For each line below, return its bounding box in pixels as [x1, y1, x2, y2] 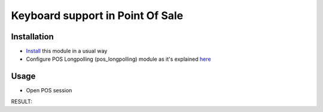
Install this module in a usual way [26, 48, 108, 55]
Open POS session [26, 87, 72, 94]
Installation [11, 32, 54, 42]
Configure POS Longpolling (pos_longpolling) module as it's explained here [26, 55, 212, 63]
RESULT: [11, 98, 32, 105]
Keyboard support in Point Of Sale [11, 9, 184, 22]
